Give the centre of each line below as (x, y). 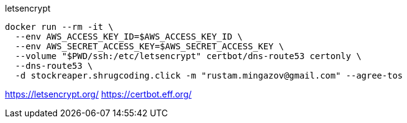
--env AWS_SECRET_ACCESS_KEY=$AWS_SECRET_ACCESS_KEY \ (150, 46)
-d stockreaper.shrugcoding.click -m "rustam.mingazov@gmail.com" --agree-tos (209, 76)
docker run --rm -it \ (59, 27)
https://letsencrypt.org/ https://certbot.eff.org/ (98, 94)
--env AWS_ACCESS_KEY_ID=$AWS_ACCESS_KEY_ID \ (129, 37)
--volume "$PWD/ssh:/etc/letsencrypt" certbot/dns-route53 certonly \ (188, 56)
